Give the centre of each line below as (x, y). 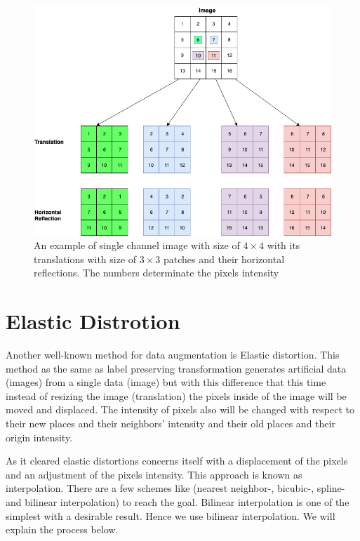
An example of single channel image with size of (137, 245)
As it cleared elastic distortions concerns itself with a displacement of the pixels (177, 461)
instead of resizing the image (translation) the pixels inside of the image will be (176, 395)
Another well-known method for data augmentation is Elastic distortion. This (173, 355)
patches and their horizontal (224, 259)
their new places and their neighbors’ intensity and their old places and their (171, 423)
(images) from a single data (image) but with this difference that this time (166, 382)
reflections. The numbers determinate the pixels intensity (156, 273)
